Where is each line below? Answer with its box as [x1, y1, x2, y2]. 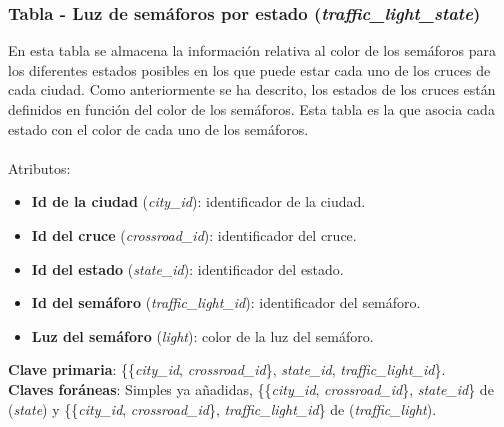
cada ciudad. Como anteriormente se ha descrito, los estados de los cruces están [8, 79, 496, 100]
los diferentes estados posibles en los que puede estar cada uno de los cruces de [8, 59, 491, 80]
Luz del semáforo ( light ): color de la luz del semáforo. [31, 325, 374, 346]
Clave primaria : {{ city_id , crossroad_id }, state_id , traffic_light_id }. [8, 359, 446, 380]
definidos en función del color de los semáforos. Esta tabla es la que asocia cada [8, 99, 495, 119]
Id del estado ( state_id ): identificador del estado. [31, 258, 344, 279]
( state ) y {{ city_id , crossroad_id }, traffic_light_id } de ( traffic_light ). [8, 398, 437, 419]
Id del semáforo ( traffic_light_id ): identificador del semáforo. [31, 292, 421, 313]
